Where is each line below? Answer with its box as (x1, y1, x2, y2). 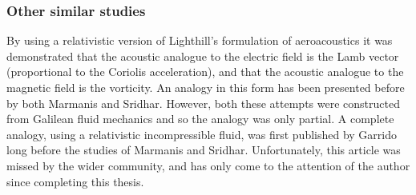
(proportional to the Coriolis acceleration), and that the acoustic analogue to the (6, 63, 404, 80)
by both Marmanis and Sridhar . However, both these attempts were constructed (6, 94, 400, 111)
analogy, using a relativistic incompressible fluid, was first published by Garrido (6, 125, 398, 142)
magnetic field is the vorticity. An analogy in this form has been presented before (6, 79, 405, 95)
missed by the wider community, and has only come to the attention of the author (6, 157, 410, 173)
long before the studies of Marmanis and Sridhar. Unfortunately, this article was (6, 141, 401, 158)
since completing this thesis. (6, 173, 144, 189)
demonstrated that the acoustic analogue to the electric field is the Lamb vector (6, 47, 399, 64)
